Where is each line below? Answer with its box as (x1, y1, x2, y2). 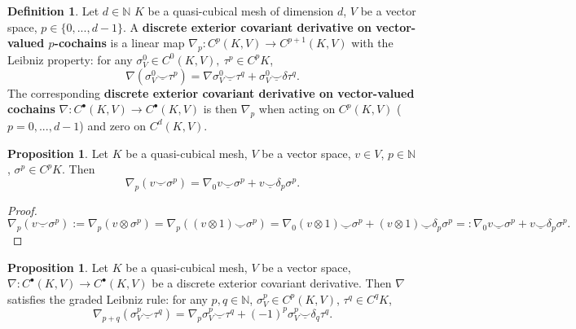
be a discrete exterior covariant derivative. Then (152, 274, 392, 292)
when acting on (258, 100, 336, 117)
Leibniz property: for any (7, 50, 133, 68)
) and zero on (79, 116, 147, 134)
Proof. (7, 201, 37, 218)
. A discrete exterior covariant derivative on (123, 18, 372, 35)
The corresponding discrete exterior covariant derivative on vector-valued (7, 84, 415, 101)
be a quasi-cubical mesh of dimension (147, 2, 334, 19)
